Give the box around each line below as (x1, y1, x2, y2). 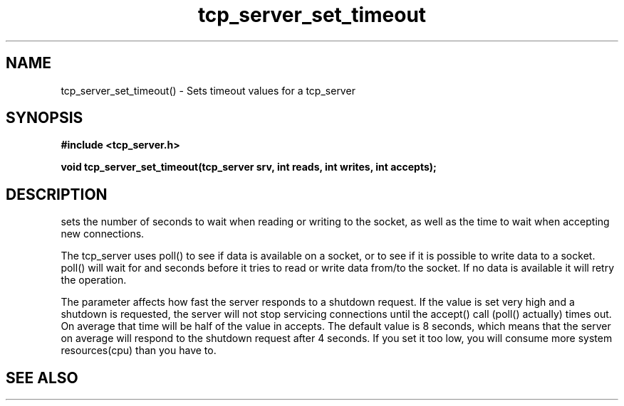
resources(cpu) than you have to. (61, 344, 217, 357)
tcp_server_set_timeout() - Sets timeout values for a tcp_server (61, 84, 355, 97)
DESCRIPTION (6, 185, 108, 203)
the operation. (61, 274, 127, 287)
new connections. (61, 228, 145, 240)
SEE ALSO (6, 368, 78, 387)
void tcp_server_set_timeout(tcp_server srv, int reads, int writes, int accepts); (61, 161, 437, 173)
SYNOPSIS (6, 109, 83, 127)
